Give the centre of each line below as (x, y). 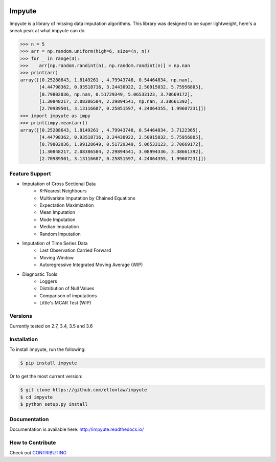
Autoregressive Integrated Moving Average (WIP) (91, 265)
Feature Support (30, 173)
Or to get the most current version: (46, 377)
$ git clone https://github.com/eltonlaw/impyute (84, 390)
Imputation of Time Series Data (55, 243)
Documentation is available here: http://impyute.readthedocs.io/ (77, 429)
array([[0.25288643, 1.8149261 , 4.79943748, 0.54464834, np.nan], (107, 80)
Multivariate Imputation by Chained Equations (87, 198)
